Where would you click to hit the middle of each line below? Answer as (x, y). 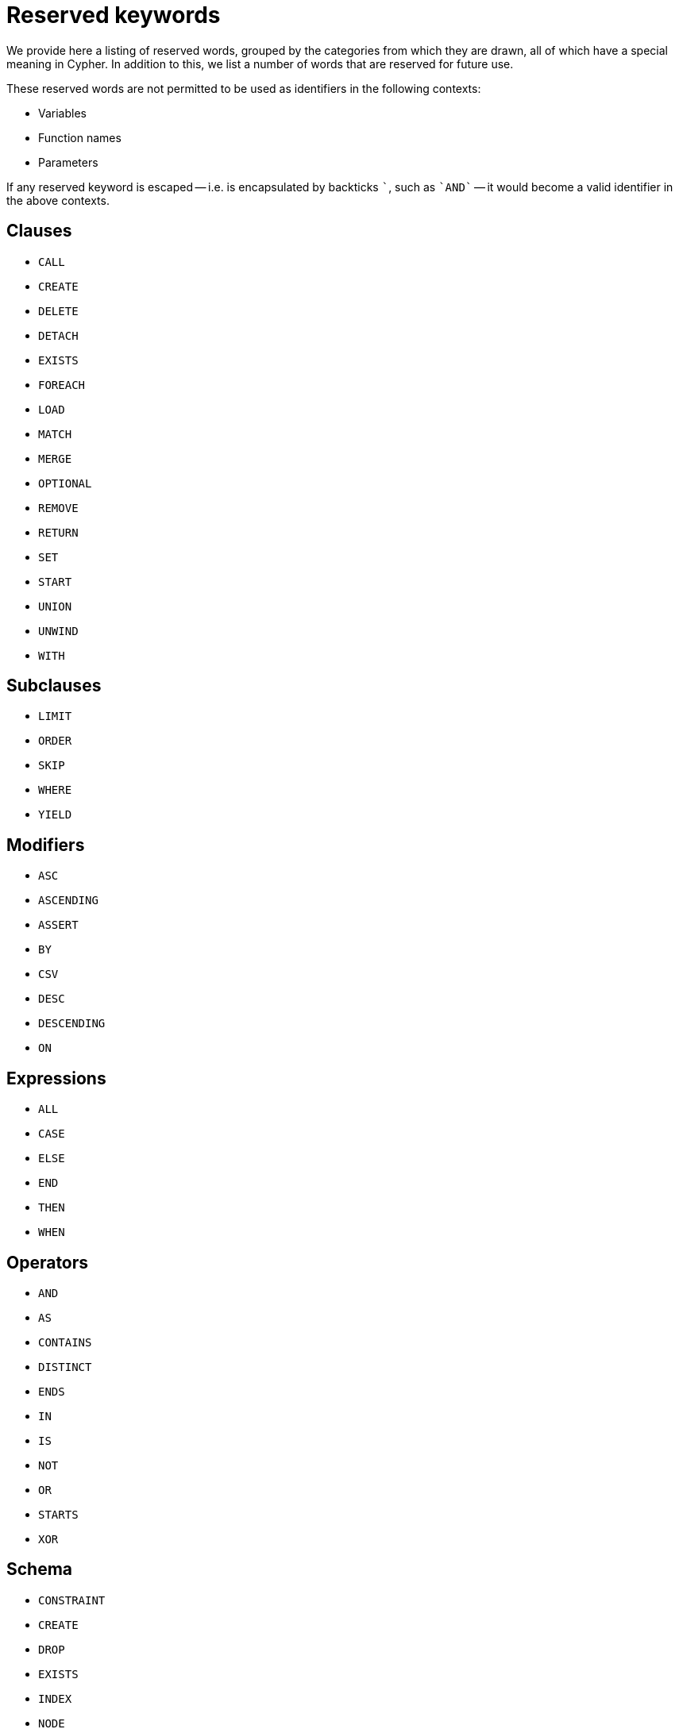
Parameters (68, 162)
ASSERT (58, 925)
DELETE (58, 311)
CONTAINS (65, 1342)
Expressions (56, 1078)
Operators (48, 1262)
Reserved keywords (114, 15)
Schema (40, 1569)
